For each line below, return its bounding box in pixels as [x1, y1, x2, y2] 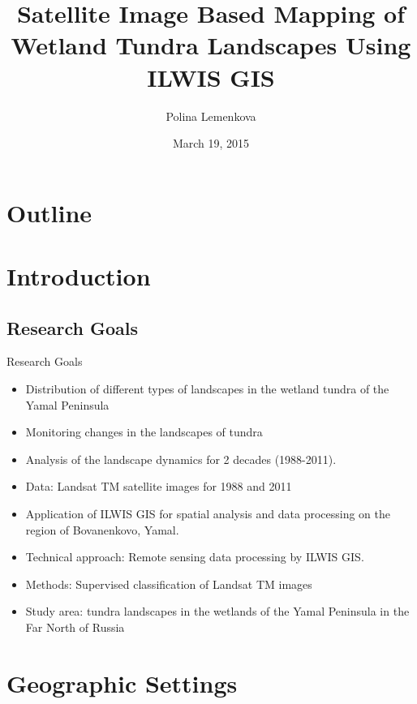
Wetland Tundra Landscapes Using [11, 28, 411, 62]
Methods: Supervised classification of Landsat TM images [25, 575, 312, 592]
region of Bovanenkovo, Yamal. [25, 521, 179, 538]
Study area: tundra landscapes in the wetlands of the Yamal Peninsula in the [25, 603, 410, 620]
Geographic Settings [6, 666, 238, 699]
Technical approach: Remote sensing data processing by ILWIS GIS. [25, 548, 364, 565]
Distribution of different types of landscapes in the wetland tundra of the [25, 380, 389, 397]
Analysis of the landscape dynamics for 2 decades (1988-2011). [25, 450, 337, 467]
